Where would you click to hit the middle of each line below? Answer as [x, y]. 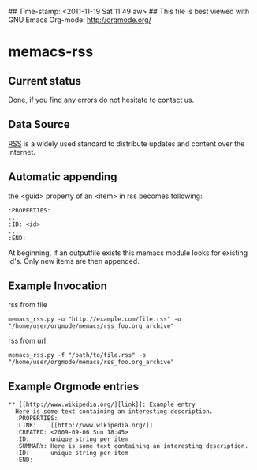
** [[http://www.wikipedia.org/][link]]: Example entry [102, 405]
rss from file [28, 305]
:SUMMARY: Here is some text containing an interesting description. [132, 446]
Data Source [39, 124]
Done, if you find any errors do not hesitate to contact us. [101, 100]
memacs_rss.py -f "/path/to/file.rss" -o [77, 355]
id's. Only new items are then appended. [74, 261]
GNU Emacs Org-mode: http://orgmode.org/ [80, 20]
